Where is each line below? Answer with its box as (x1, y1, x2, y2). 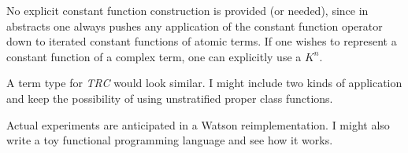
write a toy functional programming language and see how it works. (6, 132, 333, 148)
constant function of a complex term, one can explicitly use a (6, 48, 302, 64)
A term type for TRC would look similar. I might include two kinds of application (6, 75, 402, 91)
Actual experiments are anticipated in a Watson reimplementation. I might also (6, 116, 390, 133)
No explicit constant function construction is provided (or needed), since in (6, 2, 369, 18)
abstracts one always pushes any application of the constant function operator (6, 17, 383, 34)
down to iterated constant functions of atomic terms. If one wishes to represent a (6, 33, 397, 49)
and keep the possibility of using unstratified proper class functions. (6, 89, 333, 106)
